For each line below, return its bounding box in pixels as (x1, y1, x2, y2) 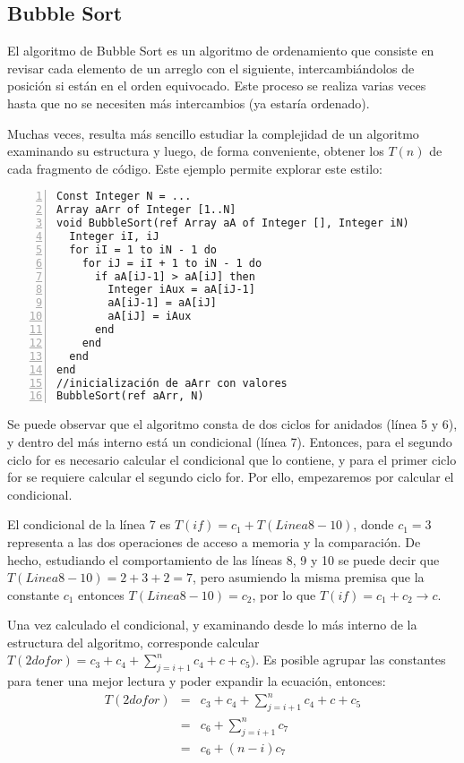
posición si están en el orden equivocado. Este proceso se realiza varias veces (7, 76, 426, 95)
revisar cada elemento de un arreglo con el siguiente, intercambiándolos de (7, 58, 415, 77)
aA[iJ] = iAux (107, 310, 192, 323)
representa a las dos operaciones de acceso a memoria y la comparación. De (7, 532, 421, 551)
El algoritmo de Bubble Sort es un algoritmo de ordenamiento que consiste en (7, 41, 434, 60)
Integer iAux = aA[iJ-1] (107, 283, 255, 296)
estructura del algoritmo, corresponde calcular (7, 632, 260, 651)
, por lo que (252, 585, 316, 604)
